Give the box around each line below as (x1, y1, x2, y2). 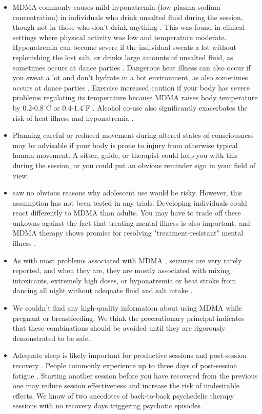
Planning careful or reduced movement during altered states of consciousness (12, 130, 254, 140)
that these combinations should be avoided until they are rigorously (12, 322, 226, 333)
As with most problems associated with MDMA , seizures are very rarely (12, 255, 242, 265)
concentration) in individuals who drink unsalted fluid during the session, (12, 11, 243, 22)
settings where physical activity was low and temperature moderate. (12, 31, 227, 42)
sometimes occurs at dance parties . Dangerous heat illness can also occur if (12, 62, 251, 73)
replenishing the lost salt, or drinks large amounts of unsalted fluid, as (12, 51, 233, 62)
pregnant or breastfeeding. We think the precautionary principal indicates (12, 312, 245, 323)
